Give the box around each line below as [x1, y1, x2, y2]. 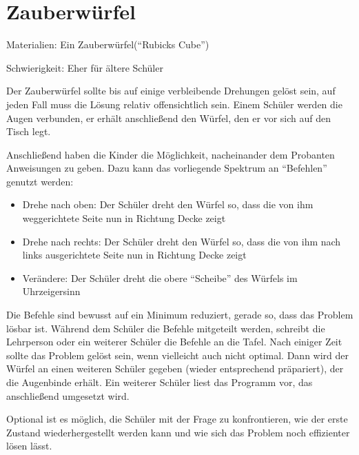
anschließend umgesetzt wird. [6, 388, 130, 403]
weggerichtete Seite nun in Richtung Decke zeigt [22, 211, 226, 225]
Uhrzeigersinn [22, 284, 81, 299]
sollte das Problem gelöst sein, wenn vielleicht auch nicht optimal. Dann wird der [6, 347, 349, 362]
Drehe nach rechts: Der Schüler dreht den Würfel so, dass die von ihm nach [22, 234, 341, 248]
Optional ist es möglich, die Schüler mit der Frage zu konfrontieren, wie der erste [6, 412, 348, 426]
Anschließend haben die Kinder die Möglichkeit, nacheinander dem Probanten [6, 147, 335, 161]
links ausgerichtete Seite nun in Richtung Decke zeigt [22, 247, 247, 262]
